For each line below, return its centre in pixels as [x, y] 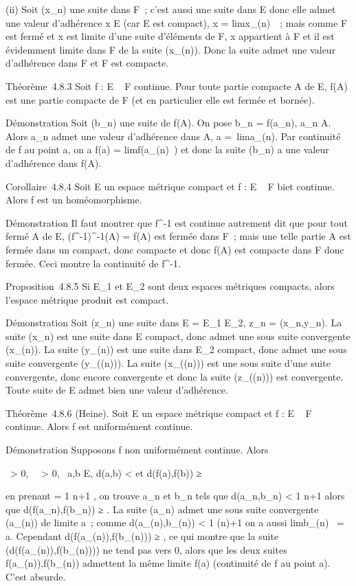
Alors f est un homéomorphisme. [74, 200]
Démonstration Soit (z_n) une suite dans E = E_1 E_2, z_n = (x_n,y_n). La [174, 323]
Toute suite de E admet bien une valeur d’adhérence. [117, 390]
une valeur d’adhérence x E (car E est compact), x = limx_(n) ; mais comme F [177, 22]
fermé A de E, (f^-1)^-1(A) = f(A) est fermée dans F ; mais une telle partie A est [178, 236]
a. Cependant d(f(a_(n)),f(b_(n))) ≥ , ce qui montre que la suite [142, 536]
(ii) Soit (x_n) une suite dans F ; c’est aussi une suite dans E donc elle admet [171, 9]
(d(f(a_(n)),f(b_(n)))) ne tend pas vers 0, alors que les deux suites [146, 549]
